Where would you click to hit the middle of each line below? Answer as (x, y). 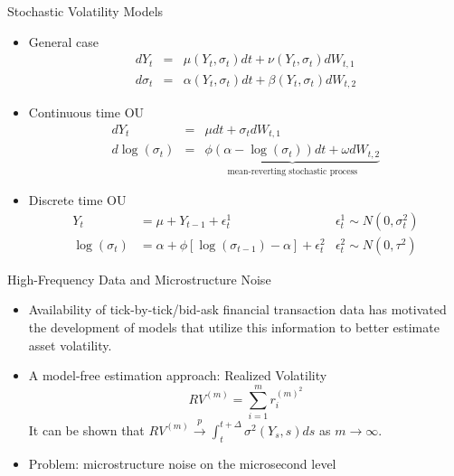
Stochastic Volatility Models (85, 11)
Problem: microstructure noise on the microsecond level (182, 463)
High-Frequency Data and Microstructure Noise (139, 279)
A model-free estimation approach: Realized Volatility (178, 375)
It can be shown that (86, 429)
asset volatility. (70, 345)
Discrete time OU (77, 200)
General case (63, 41)
